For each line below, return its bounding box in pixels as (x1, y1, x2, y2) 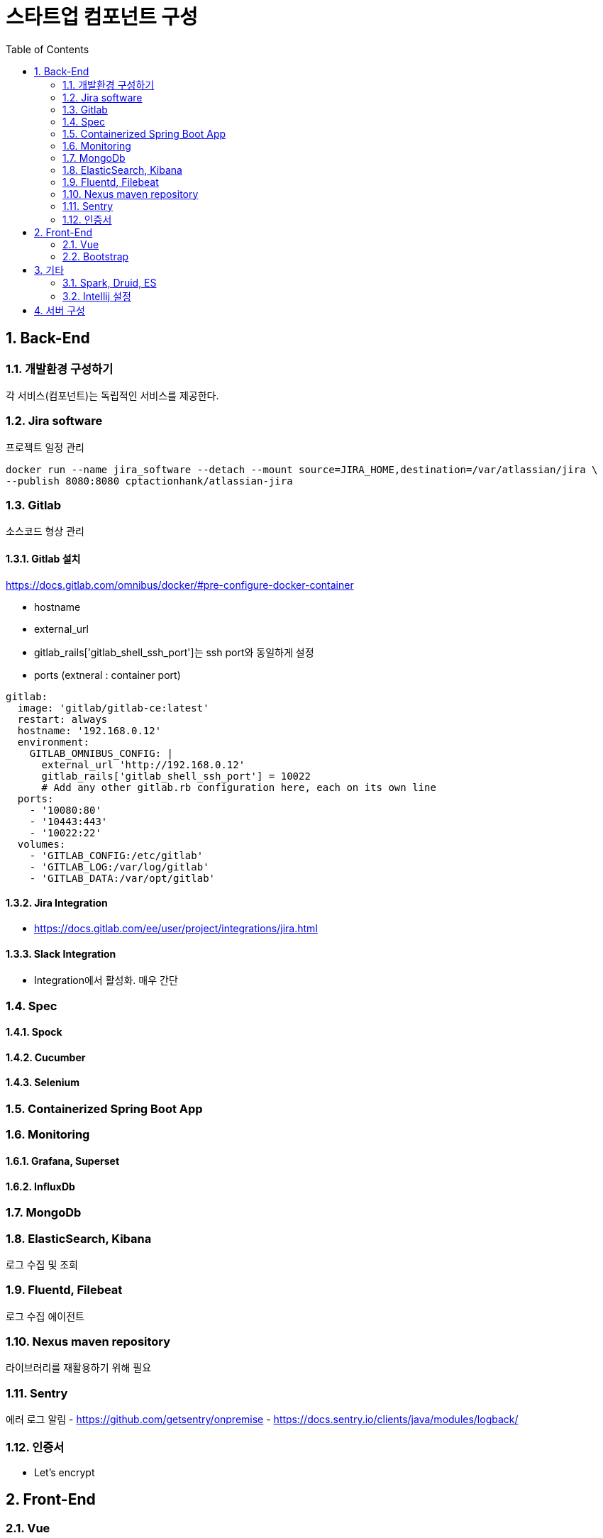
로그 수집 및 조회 (6, 1258, 78, 1271)
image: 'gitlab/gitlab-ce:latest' (17, 702, 209, 714)
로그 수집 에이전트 (6, 1310, 84, 1322)
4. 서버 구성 (34, 304, 86, 316)
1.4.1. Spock (6, 1026, 62, 1039)
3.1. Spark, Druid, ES (62, 276, 157, 289)
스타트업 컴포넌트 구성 (6, 5, 198, 29)
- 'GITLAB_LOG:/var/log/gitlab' (29, 861, 209, 873)
